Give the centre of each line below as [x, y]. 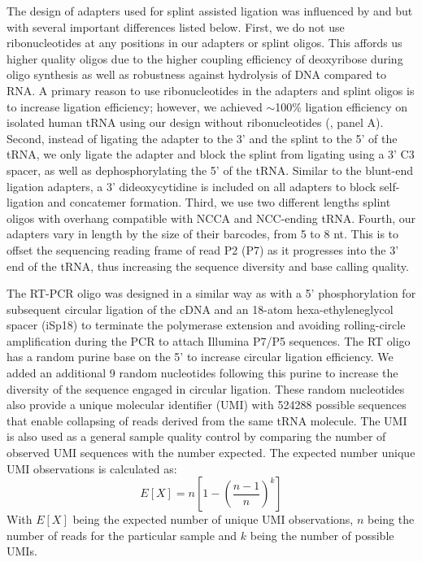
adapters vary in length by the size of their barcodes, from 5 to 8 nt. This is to [203, 234]
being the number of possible [322, 535]
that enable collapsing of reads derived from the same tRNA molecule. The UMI [207, 420]
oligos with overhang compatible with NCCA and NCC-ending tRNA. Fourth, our [211, 218]
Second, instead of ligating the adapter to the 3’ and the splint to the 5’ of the [202, 138]
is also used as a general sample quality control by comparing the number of [196, 436]
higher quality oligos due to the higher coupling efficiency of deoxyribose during [205, 58]
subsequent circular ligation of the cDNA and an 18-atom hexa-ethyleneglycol [200, 309]
